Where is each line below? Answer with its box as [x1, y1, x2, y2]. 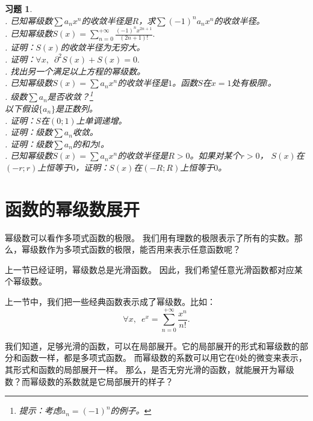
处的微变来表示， [239, 351, 307, 364]
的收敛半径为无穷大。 [60, 41, 145, 54]
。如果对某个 [190, 149, 241, 162]
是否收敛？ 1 [47, 88, 93, 103]
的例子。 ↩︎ [110, 404, 152, 417]
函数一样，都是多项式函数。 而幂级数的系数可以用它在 [21, 351, 235, 364]
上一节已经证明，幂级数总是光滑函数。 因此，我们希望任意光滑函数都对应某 [5, 263, 303, 275]
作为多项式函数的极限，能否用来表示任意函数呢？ [46, 243, 241, 256]
